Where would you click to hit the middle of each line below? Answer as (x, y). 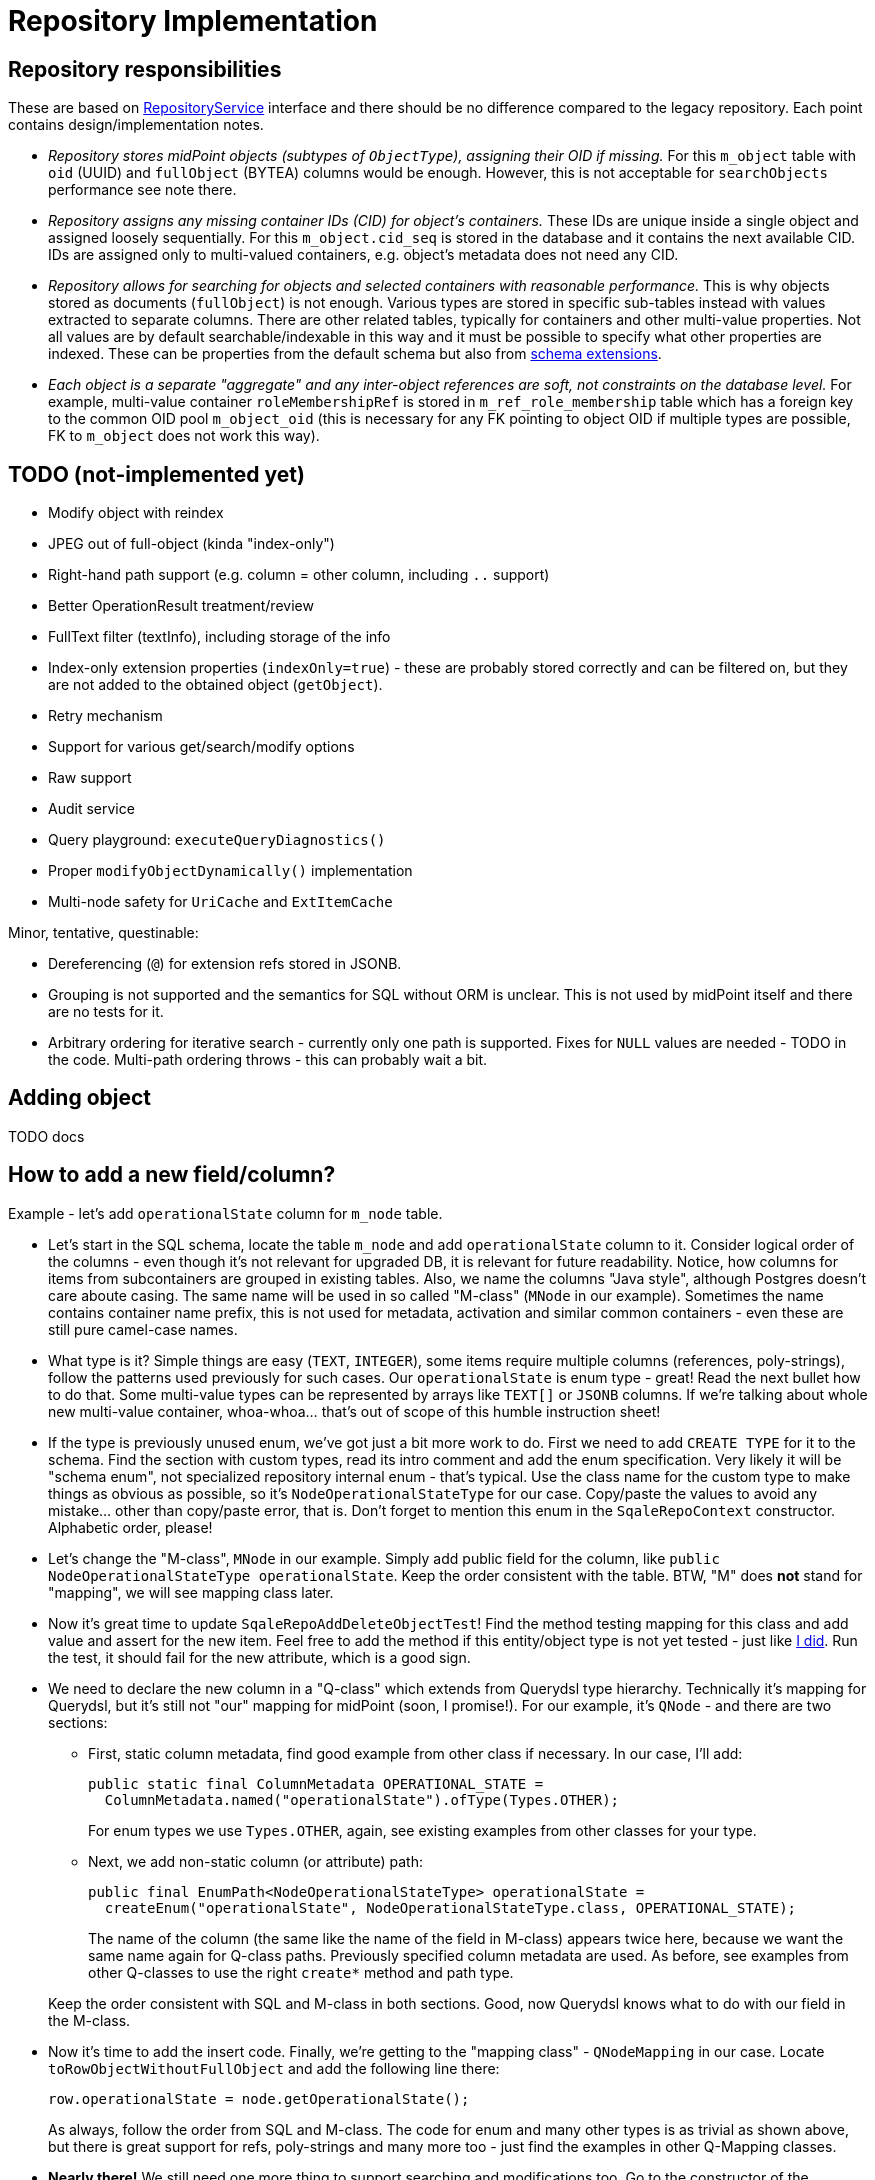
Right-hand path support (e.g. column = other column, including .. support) (299, 575)
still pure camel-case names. (143, 1329)
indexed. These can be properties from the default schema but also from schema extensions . (355, 354)
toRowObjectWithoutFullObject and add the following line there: (274, 2068)
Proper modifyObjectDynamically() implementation (230, 871)
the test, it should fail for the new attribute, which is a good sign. (259, 1657)
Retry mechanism (105, 716)
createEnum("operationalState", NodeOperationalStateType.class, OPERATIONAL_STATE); (450, 1907)
